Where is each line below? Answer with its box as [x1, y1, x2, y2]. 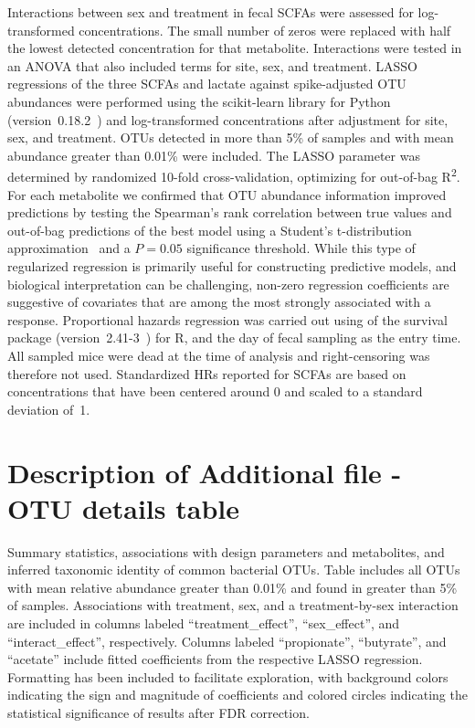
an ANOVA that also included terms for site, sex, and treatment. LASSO [7, 56, 418, 75]
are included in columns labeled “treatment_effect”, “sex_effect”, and [7, 614, 400, 632]
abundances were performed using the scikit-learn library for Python [7, 91, 391, 111]
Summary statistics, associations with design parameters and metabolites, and [7, 542, 445, 561]
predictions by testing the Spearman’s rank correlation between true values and [7, 203, 452, 222]
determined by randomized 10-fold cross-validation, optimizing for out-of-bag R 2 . [7, 164, 460, 185]
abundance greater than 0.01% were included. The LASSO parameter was [7, 145, 420, 164]
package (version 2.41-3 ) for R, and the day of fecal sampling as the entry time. [7, 328, 461, 347]
